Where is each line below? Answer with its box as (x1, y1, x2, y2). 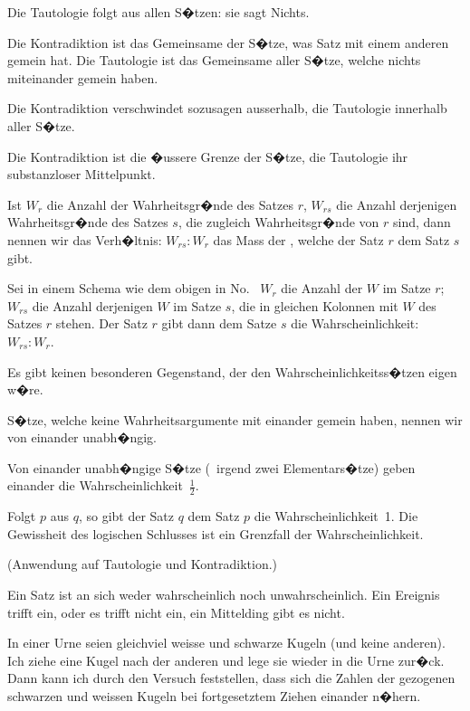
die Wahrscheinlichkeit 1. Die (254, 507, 418, 526)
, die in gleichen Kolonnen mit (231, 296, 398, 315)
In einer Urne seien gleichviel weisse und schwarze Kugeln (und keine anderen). (7, 633, 446, 652)
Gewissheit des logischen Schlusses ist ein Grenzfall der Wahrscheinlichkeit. (7, 524, 424, 543)
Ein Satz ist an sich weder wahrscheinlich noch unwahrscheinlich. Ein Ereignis (7, 585, 440, 604)
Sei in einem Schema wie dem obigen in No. (7, 279, 250, 298)
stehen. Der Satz (55, 314, 148, 333)
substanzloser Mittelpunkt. (7, 165, 156, 184)
